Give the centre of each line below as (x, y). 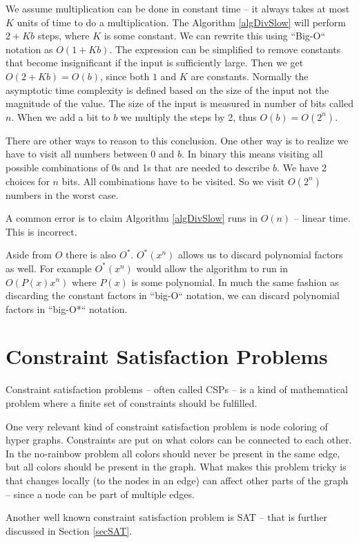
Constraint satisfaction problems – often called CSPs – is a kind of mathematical (177, 389)
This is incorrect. (41, 231)
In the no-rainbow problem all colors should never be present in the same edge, (173, 453)
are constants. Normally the (250, 76)
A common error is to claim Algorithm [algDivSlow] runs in (132, 218)
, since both (125, 76)
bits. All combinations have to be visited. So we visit (173, 181)
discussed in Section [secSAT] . (69, 530)
